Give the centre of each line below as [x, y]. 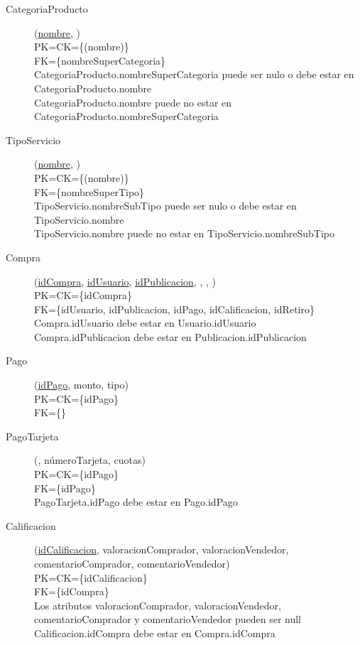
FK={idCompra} [72, 591]
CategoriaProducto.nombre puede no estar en [133, 102]
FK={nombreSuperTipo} [89, 191]
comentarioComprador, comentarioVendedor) [132, 563]
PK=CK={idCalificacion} [91, 577]
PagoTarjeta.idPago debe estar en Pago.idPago [136, 502]
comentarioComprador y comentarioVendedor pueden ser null [168, 619]
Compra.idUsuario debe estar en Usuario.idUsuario [145, 323]
